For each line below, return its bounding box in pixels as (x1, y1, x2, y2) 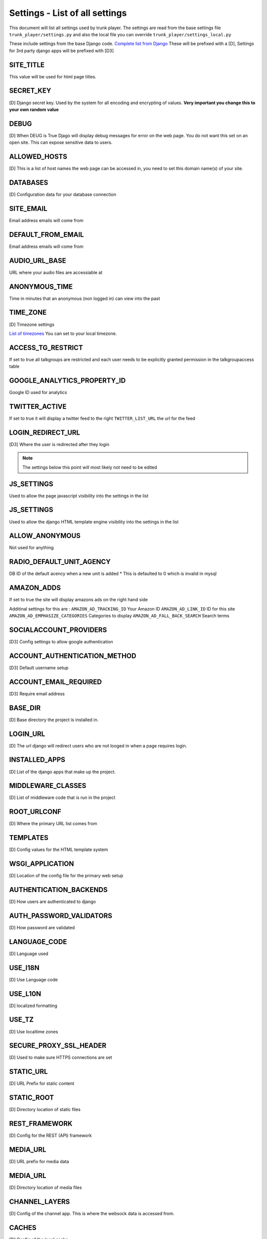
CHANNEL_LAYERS (9, 1197, 70, 1206)
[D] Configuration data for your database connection (9, 191, 116, 198)
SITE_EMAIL (9, 204, 47, 213)
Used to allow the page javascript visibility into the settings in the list (9, 493, 149, 499)
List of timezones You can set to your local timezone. (9, 330, 117, 337)
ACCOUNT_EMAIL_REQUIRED (9, 677, 102, 686)
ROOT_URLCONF (9, 808, 61, 816)
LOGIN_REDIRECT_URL (9, 428, 80, 437)
